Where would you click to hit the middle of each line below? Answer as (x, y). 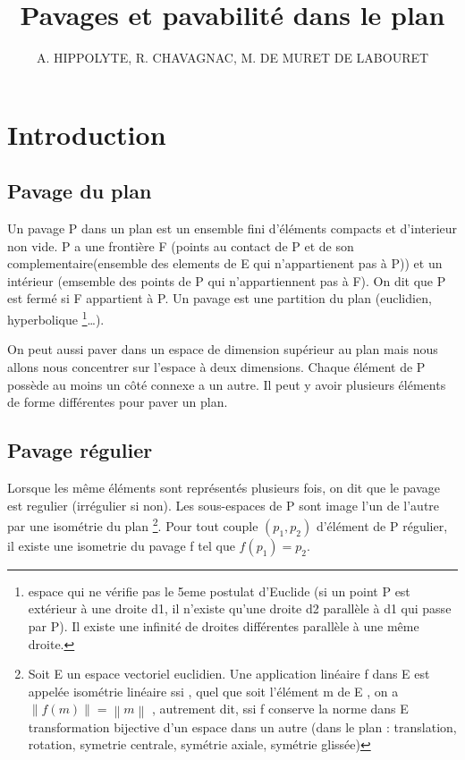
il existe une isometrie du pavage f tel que (121, 545)
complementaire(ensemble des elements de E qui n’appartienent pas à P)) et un (225, 263)
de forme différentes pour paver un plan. (118, 402)
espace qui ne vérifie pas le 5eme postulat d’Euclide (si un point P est (219, 591)
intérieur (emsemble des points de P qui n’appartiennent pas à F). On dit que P (227, 280)
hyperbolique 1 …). (56, 318)
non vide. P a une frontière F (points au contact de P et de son (181, 245)
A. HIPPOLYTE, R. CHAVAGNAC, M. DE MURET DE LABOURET (232, 58)
